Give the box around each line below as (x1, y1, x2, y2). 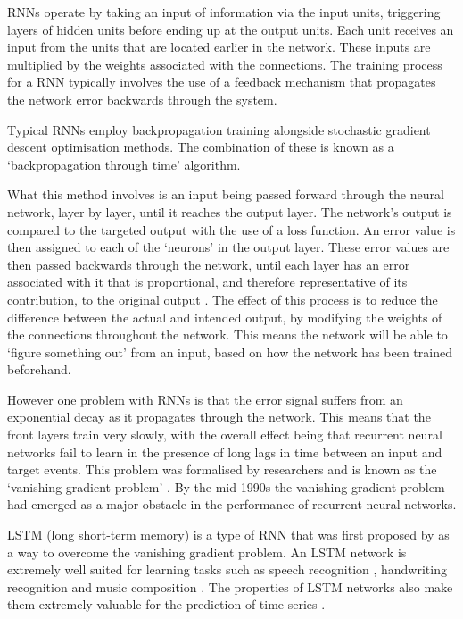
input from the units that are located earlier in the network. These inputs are (7, 38, 431, 56)
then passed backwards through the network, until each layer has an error (7, 255, 410, 273)
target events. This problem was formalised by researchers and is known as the (7, 460, 437, 479)
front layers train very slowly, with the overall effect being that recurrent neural (7, 425, 442, 444)
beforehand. (7, 360, 71, 379)
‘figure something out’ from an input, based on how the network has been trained (7, 342, 452, 361)
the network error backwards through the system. (7, 89, 277, 108)
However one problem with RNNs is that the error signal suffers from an (7, 389, 403, 408)
